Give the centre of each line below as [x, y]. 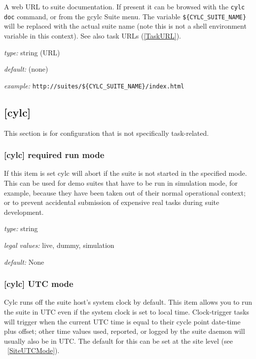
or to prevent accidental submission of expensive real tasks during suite [112, 202]
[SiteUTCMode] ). [34, 350]
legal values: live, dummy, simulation [59, 245]
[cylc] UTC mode [39, 284]
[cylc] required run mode [54, 155]
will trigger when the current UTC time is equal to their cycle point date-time [122, 321]
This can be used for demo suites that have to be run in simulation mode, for [121, 182]
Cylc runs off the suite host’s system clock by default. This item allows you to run [128, 302]
